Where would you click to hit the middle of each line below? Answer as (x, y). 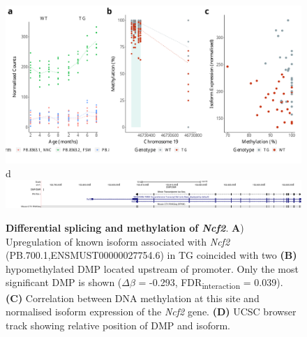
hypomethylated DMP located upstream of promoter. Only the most (152, 268)
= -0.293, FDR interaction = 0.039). (211, 283)
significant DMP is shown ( (64, 282)
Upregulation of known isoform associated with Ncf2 (118, 241)
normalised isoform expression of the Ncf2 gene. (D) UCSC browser (151, 312)
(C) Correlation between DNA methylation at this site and (133, 298)
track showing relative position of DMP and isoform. (118, 325)
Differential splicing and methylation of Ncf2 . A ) (125, 228)
